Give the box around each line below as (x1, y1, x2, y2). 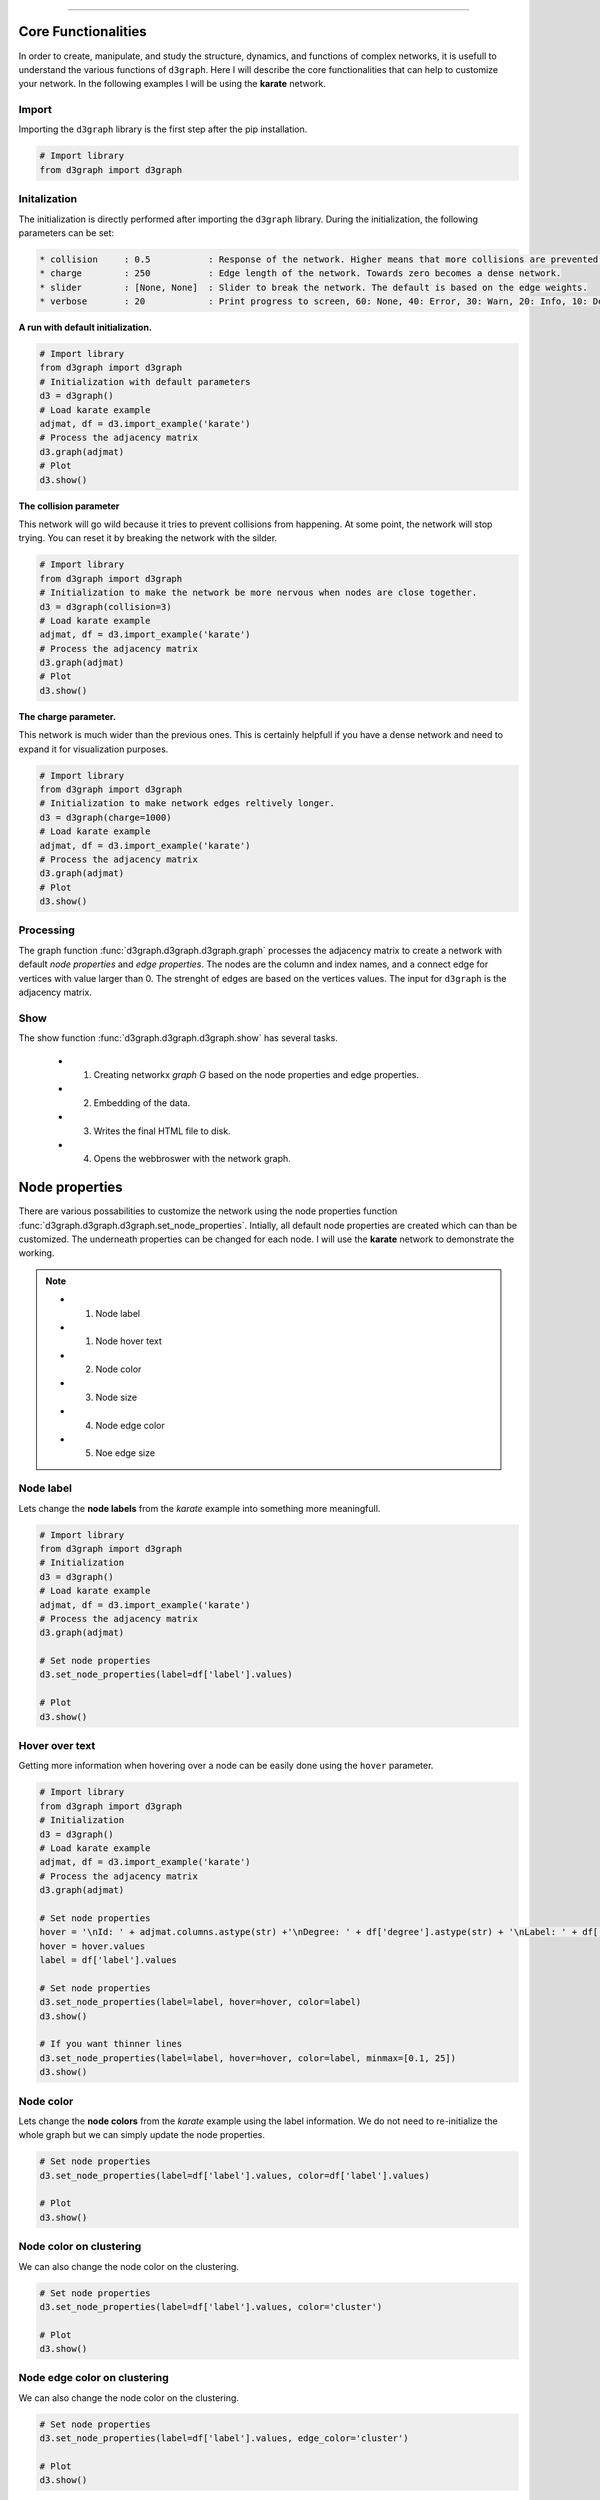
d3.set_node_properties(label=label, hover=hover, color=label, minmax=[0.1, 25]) (39, 2052, 457, 2064)
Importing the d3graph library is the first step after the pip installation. (18, 123, 308, 135)
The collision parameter (18, 500, 120, 512)
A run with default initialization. (18, 321, 152, 334)
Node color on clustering (18, 2240, 142, 2254)
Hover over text (18, 1739, 96, 1752)
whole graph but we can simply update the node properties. (18, 2129, 265, 2141)
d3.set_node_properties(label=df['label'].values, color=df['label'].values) (39, 2170, 430, 2181)
